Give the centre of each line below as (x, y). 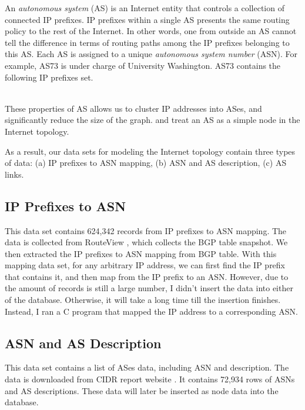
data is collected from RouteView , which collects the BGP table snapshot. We (146, 242)
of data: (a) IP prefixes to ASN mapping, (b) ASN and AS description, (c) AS (146, 163)
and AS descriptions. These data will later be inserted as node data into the (142, 390)
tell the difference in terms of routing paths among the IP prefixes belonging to (147, 42)
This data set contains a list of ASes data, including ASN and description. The (147, 367)
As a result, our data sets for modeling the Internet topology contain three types (150, 151)
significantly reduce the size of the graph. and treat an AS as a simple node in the (152, 120)
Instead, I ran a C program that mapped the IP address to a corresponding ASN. (151, 311)
